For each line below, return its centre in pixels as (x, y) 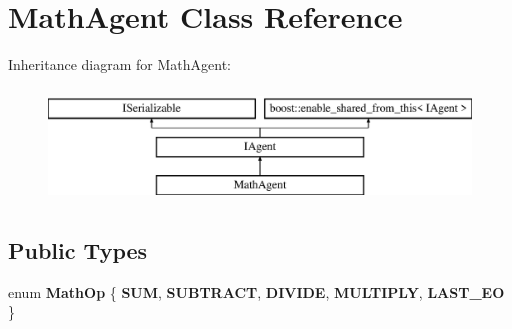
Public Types (78, 250)
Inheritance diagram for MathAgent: (119, 64)
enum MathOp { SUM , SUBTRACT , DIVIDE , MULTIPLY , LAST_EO (256, 291)
